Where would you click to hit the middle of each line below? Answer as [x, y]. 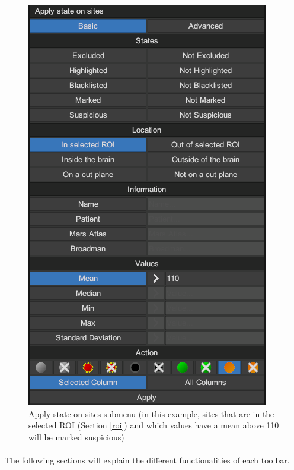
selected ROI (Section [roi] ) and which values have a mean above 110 [154, 425]
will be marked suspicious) [76, 436]
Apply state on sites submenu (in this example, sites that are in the [151, 413]
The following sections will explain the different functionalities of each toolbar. [147, 460]
